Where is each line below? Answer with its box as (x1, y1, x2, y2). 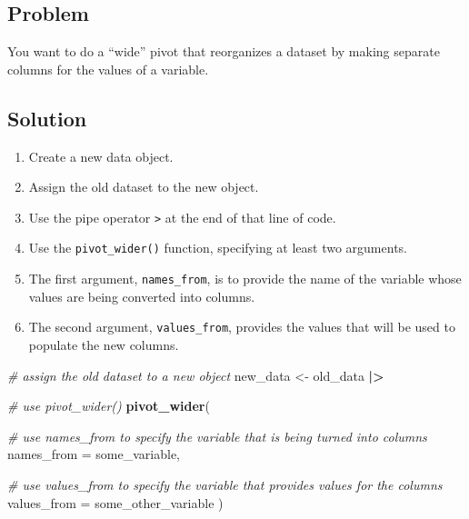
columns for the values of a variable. (7, 59, 209, 78)
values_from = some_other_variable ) (7, 493, 224, 512)
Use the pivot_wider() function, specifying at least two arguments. (28, 238, 407, 257)
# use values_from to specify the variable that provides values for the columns (7, 474, 443, 494)
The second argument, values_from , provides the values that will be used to (28, 317, 455, 336)
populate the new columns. (28, 335, 179, 354)
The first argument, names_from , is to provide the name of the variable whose (28, 269, 462, 288)
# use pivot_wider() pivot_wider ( (7, 396, 210, 415)
